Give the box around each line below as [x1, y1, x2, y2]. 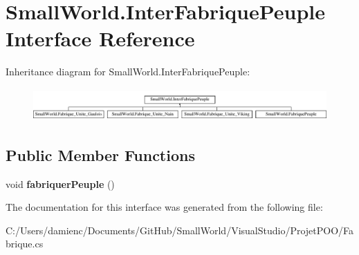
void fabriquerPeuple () [6, 176, 115, 191]
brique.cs [6, 236, 44, 251]
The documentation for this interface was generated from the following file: [6, 200, 323, 214]
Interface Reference [6, 24, 195, 53]
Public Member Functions [6, 144, 195, 165]
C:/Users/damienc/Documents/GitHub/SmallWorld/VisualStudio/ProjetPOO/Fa [6, 223, 354, 237]
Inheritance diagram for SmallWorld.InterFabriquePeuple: [6, 64, 250, 79]
